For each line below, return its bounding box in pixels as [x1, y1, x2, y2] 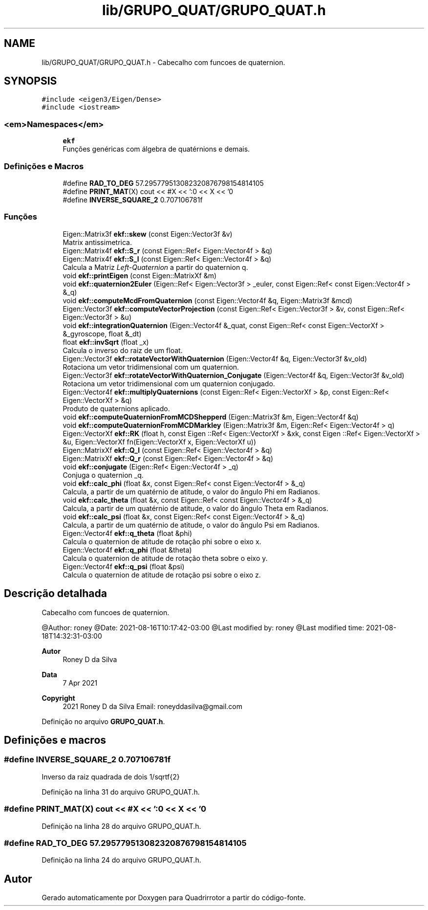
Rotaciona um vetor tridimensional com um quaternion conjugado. [63, 379, 275, 388]
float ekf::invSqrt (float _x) [63, 337, 149, 346]
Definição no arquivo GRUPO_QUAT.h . [42, 717, 165, 726]
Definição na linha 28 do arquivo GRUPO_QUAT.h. [42, 821, 201, 830]
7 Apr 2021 [63, 678, 98, 687]
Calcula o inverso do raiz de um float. [63, 346, 183, 355]
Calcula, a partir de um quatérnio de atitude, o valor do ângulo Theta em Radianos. [63, 504, 329, 512]
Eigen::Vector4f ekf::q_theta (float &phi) [63, 529, 193, 537]
